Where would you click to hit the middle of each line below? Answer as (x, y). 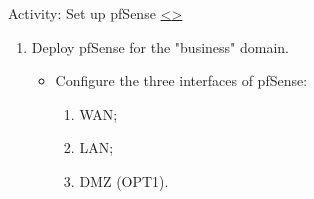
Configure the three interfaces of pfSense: (181, 80)
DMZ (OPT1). (124, 180)
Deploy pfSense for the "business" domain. (160, 46)
